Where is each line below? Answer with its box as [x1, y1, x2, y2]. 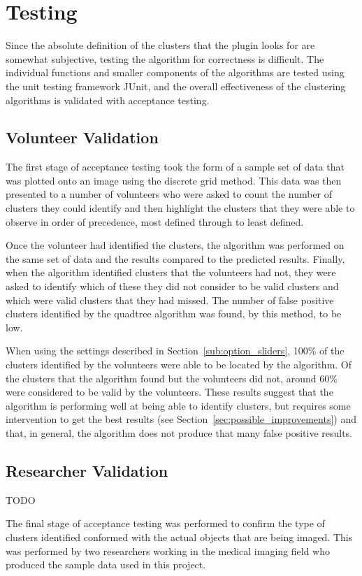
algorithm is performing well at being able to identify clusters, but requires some [6, 398, 351, 412]
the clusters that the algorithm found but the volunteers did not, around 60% [6, 370, 338, 385]
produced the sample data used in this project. [6, 557, 206, 572]
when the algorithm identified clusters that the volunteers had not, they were [6, 265, 336, 280]
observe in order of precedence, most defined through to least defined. [6, 214, 304, 229]
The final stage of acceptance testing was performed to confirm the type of [6, 516, 325, 531]
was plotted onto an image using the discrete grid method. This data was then [6, 173, 342, 187]
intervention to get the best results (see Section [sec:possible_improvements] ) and [6, 412, 356, 426]
